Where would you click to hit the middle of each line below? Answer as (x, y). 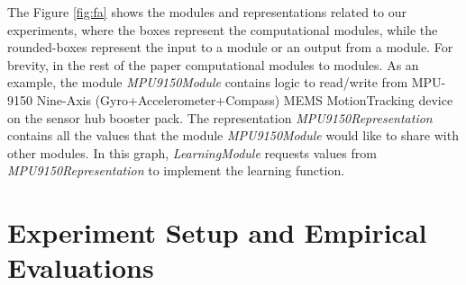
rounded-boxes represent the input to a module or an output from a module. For (230, 47)
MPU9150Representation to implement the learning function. (176, 170)
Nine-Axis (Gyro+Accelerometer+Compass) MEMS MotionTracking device (245, 99)
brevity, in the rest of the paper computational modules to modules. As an (213, 64)
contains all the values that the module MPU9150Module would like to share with (233, 135)
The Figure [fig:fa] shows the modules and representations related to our (207, 12)
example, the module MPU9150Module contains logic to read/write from (208, 82)
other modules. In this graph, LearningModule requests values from (192, 152)
